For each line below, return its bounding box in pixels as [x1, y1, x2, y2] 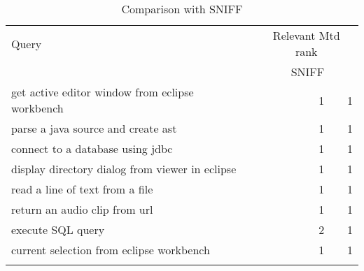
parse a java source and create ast [11, 120, 177, 136]
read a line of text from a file [11, 181, 153, 197]
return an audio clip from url [11, 201, 153, 217]
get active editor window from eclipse [11, 84, 194, 100]
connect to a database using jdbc [11, 140, 173, 156]
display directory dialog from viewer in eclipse [11, 161, 237, 177]
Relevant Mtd [272, 27, 340, 43]
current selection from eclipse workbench [11, 242, 210, 258]
